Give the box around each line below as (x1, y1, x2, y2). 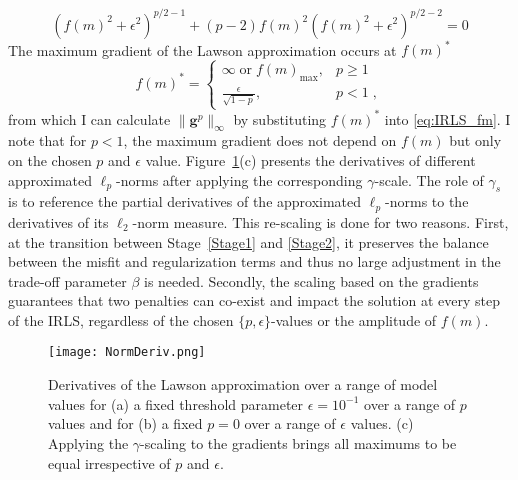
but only (449, 130, 502, 151)
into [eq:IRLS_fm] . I (384, 108, 511, 129)
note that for (8, 130, 87, 151)
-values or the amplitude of (271, 309, 437, 330)
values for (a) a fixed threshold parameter (48, 393, 304, 414)
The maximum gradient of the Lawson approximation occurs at (8, 39, 397, 59)
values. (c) (350, 413, 414, 434)
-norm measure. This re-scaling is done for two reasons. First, (132, 211, 509, 232)
